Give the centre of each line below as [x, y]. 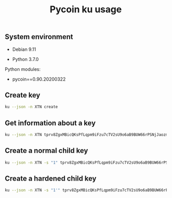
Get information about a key [50, 123]
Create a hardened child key [51, 179]
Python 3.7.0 [25, 59]
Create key [23, 95]
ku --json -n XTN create [31, 107]
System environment [39, 37]
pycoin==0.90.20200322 [39, 79]
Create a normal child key [46, 151]
